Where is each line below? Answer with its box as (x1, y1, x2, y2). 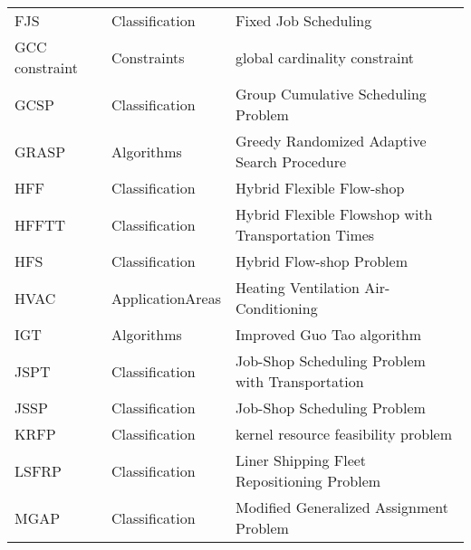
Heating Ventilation (235, 277, 360, 298)
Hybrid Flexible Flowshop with (235, 204, 433, 224)
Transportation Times (235, 224, 375, 245)
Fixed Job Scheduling (235, 10, 372, 31)
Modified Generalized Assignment (235, 497, 448, 517)
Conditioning (235, 298, 318, 318)
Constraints (111, 46, 185, 68)
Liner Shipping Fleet (235, 450, 367, 470)
